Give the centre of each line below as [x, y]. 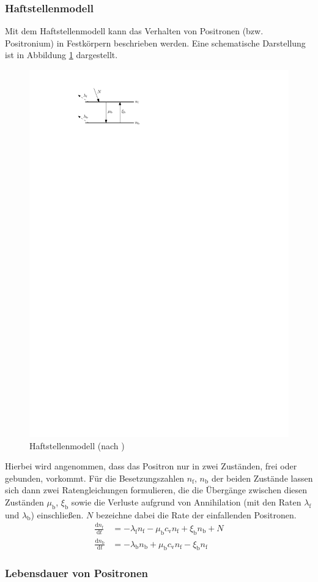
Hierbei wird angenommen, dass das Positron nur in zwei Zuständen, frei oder [151, 466]
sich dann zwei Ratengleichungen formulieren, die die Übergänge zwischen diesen [156, 490]
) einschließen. [57, 514]
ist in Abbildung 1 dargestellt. [61, 55]
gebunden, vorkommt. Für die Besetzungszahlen [95, 478]
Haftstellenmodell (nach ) [77, 445]
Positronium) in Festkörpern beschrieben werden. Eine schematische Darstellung [155, 43]
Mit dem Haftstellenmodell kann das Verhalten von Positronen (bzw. [134, 31]
